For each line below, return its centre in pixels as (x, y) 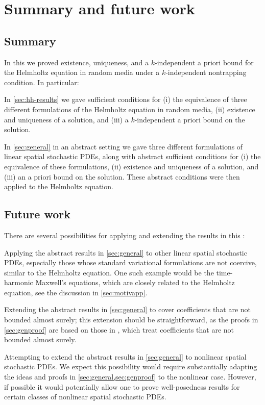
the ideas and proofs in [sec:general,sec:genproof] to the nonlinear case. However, (130, 377)
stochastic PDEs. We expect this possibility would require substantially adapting (131, 366)
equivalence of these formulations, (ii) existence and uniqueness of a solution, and (131, 166)
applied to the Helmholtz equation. (59, 186)
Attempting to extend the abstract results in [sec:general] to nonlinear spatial (125, 356)
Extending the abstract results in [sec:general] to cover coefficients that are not (127, 309)
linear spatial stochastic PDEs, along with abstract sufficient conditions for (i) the (132, 156)
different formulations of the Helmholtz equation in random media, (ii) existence (130, 109)
